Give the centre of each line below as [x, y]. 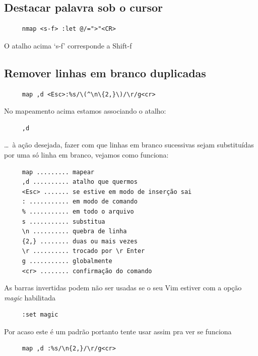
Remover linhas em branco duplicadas [105, 72]
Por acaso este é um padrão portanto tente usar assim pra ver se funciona [118, 331]
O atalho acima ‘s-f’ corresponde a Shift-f [68, 45]
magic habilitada [30, 297]
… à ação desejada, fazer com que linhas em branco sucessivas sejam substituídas [129, 145]
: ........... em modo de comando [80, 202]
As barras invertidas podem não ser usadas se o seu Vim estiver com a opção [123, 288]
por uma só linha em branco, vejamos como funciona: [86, 154]
